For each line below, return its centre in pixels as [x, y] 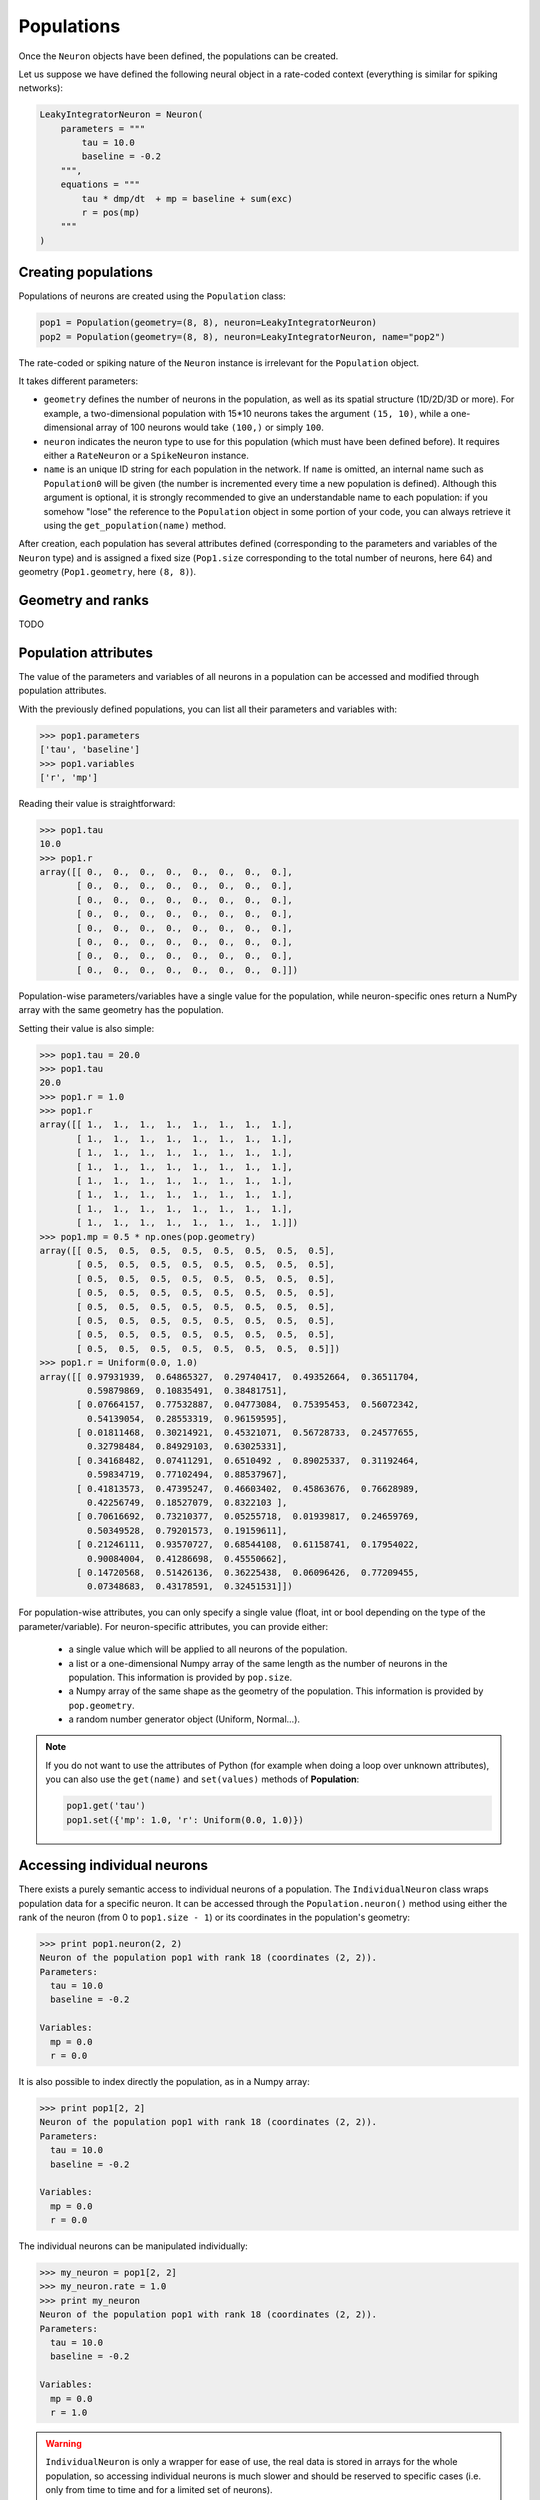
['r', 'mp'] [69, 777]
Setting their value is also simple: [86, 1028]
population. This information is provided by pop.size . [180, 1677]
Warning [63, 2443]
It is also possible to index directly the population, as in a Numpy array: [164, 2082]
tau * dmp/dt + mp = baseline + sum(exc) [187, 198]
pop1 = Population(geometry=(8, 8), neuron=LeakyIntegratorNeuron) [208, 323]
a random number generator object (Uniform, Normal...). [184, 1719]
